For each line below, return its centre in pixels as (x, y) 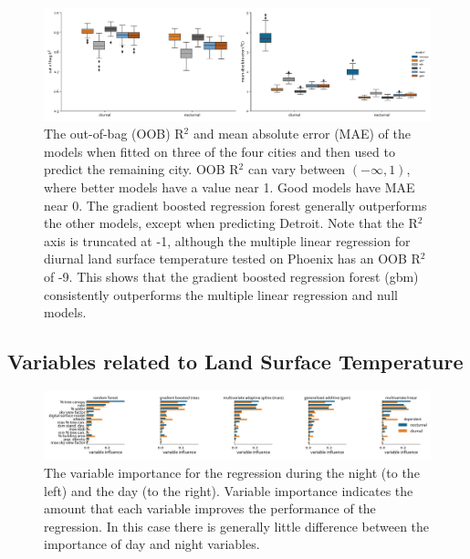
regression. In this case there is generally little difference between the (237, 526)
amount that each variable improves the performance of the (210, 508)
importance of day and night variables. (152, 544)
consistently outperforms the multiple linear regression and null (221, 294)
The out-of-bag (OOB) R (114, 134)
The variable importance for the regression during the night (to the (232, 472)
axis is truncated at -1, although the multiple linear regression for (227, 240)
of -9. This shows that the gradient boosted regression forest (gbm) (231, 276)
